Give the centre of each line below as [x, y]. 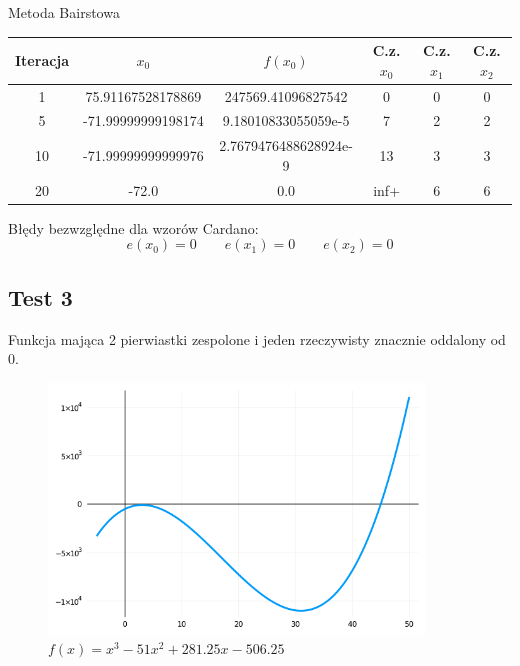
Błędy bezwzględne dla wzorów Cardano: [133, 227]
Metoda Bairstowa [64, 12]
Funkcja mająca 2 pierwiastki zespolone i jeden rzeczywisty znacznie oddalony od [257, 338]
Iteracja [42, 59]
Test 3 [40, 296]
